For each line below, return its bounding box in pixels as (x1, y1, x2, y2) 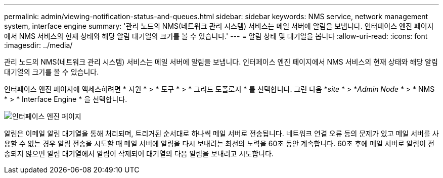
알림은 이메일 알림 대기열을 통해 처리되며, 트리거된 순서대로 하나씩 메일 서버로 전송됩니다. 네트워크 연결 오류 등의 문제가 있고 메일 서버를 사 (4, 129, 439, 138)
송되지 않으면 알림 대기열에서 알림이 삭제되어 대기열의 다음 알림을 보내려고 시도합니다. (4, 149, 274, 158)
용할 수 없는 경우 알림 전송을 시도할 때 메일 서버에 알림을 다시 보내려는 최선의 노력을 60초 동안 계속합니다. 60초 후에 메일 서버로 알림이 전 (4, 139, 434, 148)
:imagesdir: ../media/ (4, 41, 73, 49)
